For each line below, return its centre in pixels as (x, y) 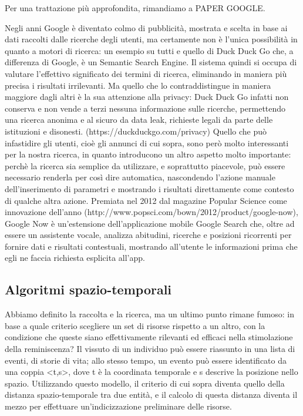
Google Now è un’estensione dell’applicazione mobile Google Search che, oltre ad (150, 223)
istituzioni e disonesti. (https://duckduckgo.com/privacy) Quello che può (136, 131)
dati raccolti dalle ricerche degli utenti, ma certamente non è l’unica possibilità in (151, 39)
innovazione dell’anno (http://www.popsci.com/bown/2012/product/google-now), (151, 212)
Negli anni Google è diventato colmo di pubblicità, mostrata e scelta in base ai (146, 27)
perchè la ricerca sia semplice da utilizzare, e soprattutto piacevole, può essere (145, 165)
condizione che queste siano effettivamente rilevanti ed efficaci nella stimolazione (149, 337)
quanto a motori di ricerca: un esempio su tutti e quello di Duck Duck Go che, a (149, 50)
